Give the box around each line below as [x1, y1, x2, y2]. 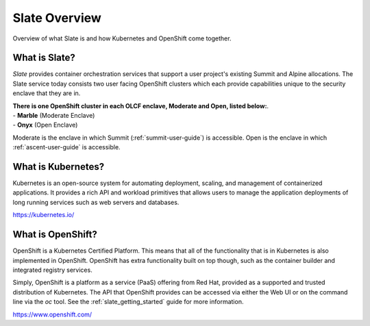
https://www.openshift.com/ [12, 310, 92, 318]
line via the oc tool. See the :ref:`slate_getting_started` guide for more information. [12, 298, 244, 306]
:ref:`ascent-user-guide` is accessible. [12, 143, 121, 151]
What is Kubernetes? [12, 161, 105, 173]
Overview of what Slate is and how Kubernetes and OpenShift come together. [12, 34, 232, 42]
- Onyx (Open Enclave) [12, 121, 78, 129]
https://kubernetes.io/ [12, 211, 75, 219]
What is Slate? [12, 52, 75, 64]
